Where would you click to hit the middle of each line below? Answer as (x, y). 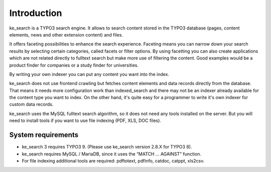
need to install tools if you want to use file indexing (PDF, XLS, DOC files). (85, 120)
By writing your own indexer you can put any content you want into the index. (89, 74)
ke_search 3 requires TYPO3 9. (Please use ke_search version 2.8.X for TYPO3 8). (107, 147)
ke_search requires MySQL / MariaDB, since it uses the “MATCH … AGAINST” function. (112, 154)
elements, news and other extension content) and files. (66, 34)
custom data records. (31, 104)
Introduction (36, 13)
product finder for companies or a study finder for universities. (74, 65)
